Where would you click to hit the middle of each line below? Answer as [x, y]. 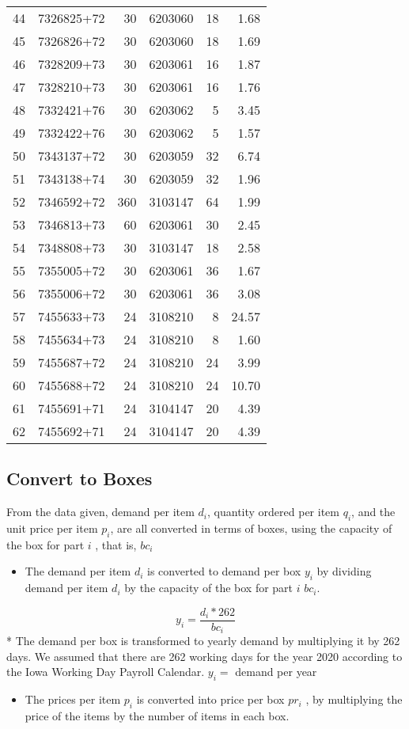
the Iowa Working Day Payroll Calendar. [106, 672]
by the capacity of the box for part [209, 588]
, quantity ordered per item [273, 512]
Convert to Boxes [80, 478]
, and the [373, 512]
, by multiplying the [354, 699]
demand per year [276, 672]
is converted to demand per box [224, 571]
